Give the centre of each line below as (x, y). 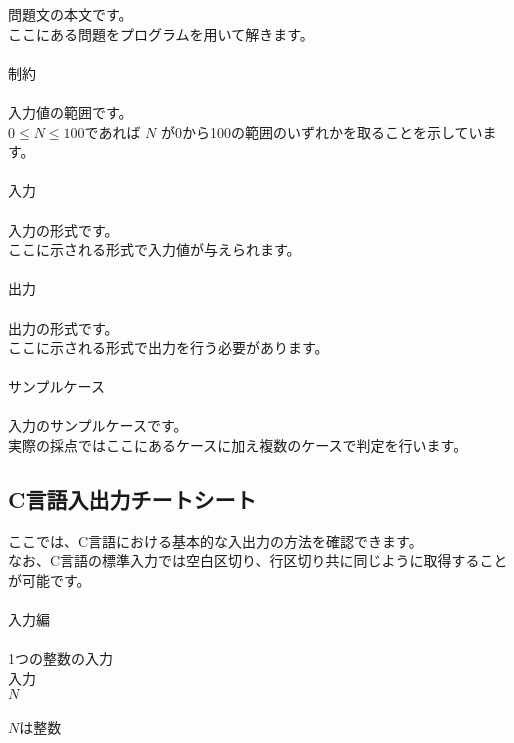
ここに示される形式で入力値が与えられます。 (154, 249)
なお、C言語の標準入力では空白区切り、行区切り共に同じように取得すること (258, 560)
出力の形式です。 (63, 327)
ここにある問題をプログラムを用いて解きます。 (161, 33)
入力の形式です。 (63, 229)
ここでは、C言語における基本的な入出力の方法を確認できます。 (215, 540)
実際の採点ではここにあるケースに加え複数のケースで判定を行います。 (238, 445)
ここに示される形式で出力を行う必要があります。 (168, 347)
